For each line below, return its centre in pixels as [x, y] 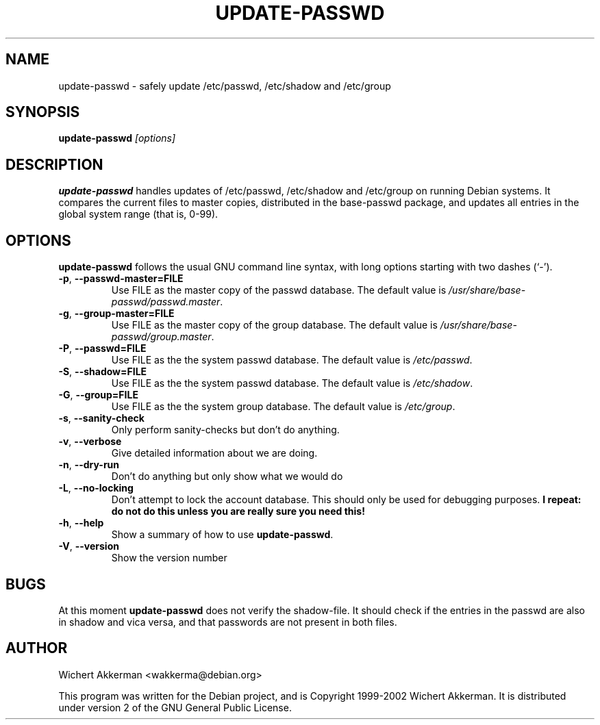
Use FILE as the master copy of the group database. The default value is [274, 325]
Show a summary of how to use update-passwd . [222, 535]
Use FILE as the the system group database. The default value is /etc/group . [283, 407]
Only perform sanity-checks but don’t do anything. [225, 430]
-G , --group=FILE [98, 395]
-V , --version [89, 546]
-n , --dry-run [89, 465]
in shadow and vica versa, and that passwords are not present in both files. [228, 622]
